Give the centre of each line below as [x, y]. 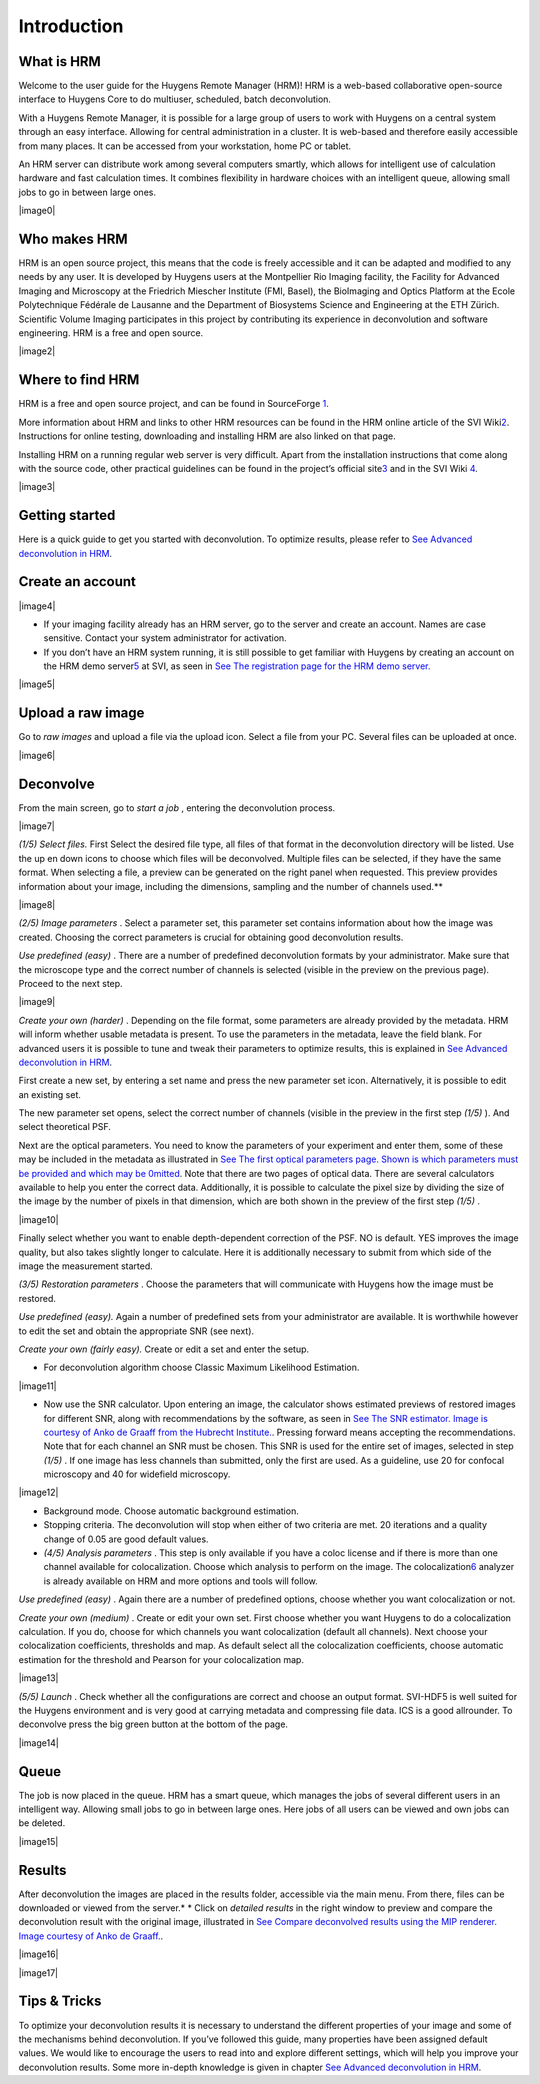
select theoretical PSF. [65, 1127]
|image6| [37, 755]
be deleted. [42, 1823]
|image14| [38, 1742]
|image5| [36, 684]
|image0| [37, 211]
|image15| [38, 1841]
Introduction [71, 26]
